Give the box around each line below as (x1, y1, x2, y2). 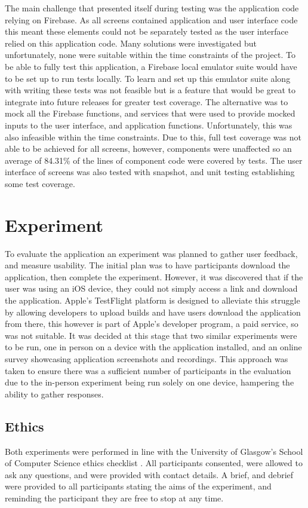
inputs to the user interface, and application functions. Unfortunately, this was (5, 118, 292, 131)
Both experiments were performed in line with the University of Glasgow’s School (5, 445, 303, 457)
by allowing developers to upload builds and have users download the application (5, 305, 301, 318)
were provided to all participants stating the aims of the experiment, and (5, 480, 272, 492)
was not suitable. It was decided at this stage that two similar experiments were (5, 329, 297, 341)
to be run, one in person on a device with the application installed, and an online (5, 341, 302, 353)
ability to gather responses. (5, 387, 104, 400)
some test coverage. (5, 177, 75, 189)
